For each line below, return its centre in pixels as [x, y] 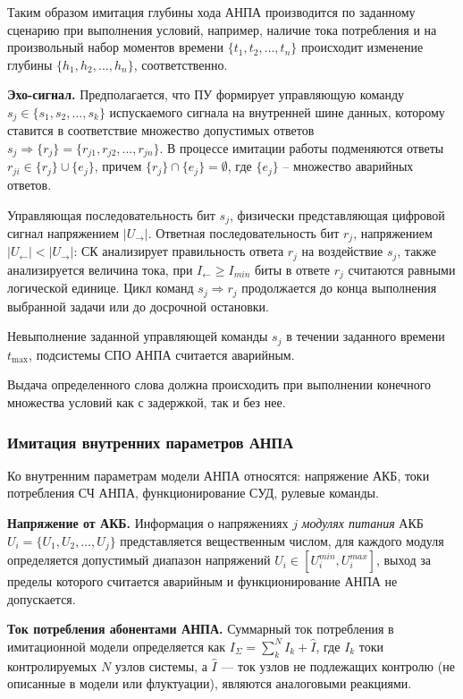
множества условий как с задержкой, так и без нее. [147, 402]
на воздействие [342, 251]
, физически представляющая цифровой [337, 214]
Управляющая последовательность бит [111, 214]
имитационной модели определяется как [117, 646]
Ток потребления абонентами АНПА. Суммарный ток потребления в [201, 629]
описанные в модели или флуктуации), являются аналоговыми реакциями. [210, 683]
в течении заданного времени [366, 336]
